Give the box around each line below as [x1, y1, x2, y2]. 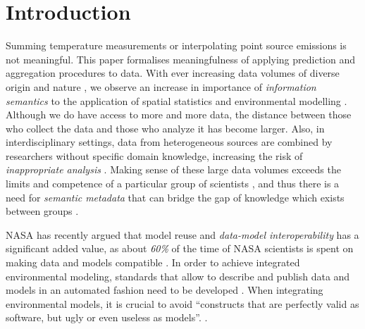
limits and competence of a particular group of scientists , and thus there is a [6, 176, 340, 191]
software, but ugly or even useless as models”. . [6, 310, 208, 325]
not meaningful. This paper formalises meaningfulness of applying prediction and [6, 51, 356, 66]
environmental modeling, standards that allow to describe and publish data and [6, 268, 350, 283]
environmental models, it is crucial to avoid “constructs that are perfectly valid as [6, 296, 359, 311]
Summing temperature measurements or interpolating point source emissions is [6, 38, 347, 53]
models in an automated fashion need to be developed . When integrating [6, 283, 323, 297]
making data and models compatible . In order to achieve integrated [6, 255, 300, 270]
